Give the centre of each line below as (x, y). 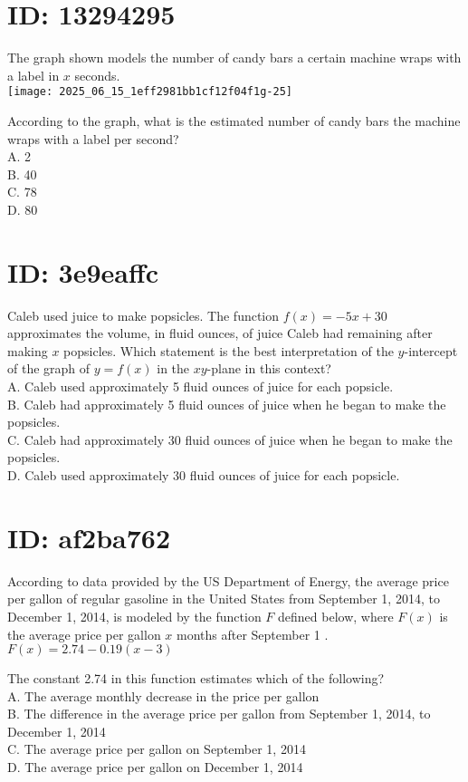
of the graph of (49, 368)
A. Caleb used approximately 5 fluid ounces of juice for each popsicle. (201, 386)
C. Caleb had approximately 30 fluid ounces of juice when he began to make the (230, 439)
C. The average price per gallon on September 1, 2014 (157, 749)
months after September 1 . (253, 634)
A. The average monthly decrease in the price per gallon (163, 695)
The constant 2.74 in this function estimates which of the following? (196, 678)
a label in (33, 75)
